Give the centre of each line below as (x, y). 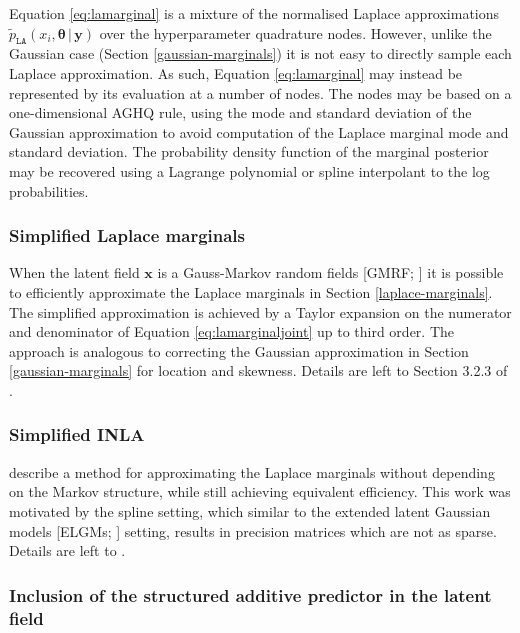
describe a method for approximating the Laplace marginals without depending (252, 471)
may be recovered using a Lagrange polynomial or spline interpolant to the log (249, 170)
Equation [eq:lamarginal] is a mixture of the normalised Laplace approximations (254, 13)
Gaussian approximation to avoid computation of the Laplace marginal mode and (259, 131)
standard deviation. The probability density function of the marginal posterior (249, 151)
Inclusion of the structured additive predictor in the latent (250, 594)
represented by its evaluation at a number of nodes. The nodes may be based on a (260, 92)
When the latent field (74, 272)
